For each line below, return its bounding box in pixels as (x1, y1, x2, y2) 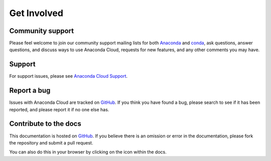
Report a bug (9, 86, 51, 95)
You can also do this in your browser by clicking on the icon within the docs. (9, 149, 167, 155)
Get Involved (9, 8, 64, 19)
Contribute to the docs (9, 119, 81, 128)
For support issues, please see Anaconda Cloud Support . (9, 73, 128, 79)
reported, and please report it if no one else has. (9, 106, 109, 112)
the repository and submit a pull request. (9, 139, 93, 145)
